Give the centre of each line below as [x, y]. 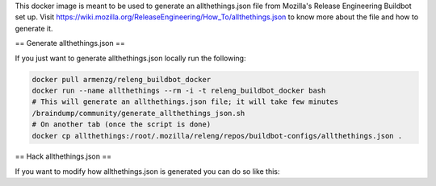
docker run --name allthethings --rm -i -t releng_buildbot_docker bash [179, 90]
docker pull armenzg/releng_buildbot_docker [122, 79]
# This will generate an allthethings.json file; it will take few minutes [185, 102]
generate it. [34, 28]
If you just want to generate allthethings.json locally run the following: [130, 58]
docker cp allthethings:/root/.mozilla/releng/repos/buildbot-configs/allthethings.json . [217, 136]
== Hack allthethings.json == [63, 156]
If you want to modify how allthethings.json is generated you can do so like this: [147, 171]
